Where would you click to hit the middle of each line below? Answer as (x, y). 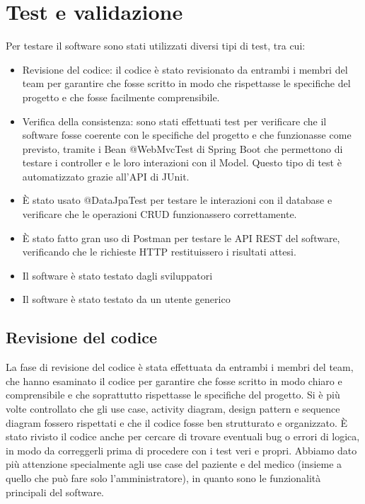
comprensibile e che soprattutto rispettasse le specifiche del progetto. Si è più (173, 395)
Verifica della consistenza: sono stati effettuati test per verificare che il (174, 121)
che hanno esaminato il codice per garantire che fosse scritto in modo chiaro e (174, 380)
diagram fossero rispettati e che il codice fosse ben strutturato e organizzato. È (177, 422)
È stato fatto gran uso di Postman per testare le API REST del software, (181, 237)
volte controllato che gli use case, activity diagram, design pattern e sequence (173, 409)
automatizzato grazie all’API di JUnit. (106, 176)
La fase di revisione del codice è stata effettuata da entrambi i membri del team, (180, 367)
